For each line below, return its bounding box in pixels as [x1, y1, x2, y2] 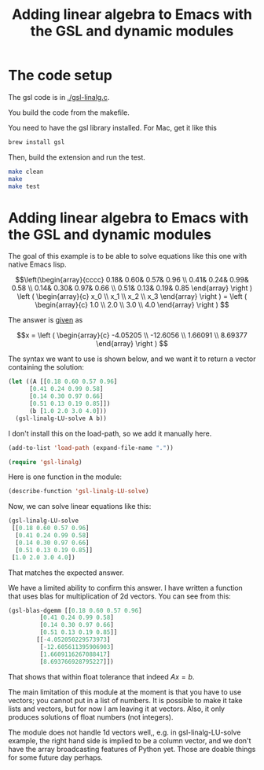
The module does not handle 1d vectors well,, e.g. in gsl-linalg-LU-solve [8, 728, 241, 737]
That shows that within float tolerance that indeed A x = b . [8, 672, 195, 681]
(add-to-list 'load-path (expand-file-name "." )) [8, 444, 174, 451]
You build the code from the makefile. [8, 108, 130, 117]
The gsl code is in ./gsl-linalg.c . [8, 92, 110, 101]
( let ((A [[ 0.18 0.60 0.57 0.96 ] [8, 378, 118, 386]
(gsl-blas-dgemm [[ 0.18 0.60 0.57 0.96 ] [8, 606, 143, 614]
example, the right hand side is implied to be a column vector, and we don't [8, 735, 251, 745]
